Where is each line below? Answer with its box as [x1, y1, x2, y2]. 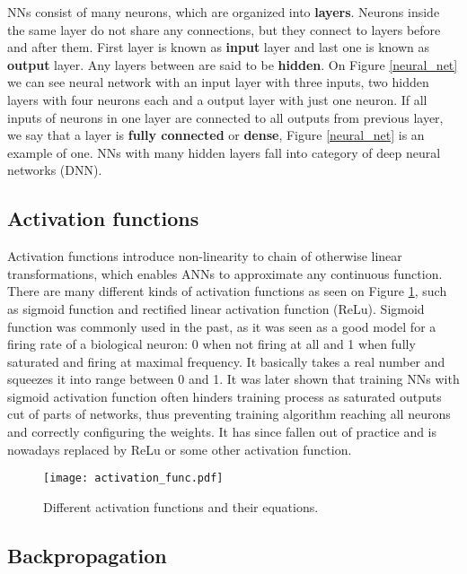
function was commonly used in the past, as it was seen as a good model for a [7, 317, 436, 335]
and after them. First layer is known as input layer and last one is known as [7, 38, 430, 57]
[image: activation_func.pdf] [43, 472, 224, 485]
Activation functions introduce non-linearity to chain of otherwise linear [7, 247, 402, 265]
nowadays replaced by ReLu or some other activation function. [7, 439, 352, 458]
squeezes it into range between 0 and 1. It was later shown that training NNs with [7, 370, 460, 388]
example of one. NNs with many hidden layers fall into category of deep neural [7, 143, 441, 161]
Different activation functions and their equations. [43, 497, 319, 516]
